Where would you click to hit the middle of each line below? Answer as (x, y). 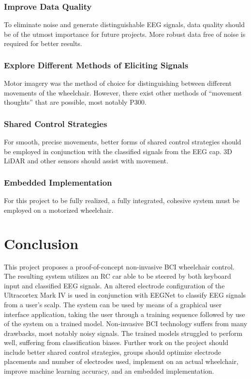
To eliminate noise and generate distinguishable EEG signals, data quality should (125, 24)
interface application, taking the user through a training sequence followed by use (125, 314)
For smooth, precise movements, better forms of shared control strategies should (123, 142)
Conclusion (41, 243)
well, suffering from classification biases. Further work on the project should (116, 342)
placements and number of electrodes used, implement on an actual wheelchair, (121, 361)
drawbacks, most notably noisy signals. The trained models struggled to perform (123, 333)
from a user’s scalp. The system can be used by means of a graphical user (113, 304)
